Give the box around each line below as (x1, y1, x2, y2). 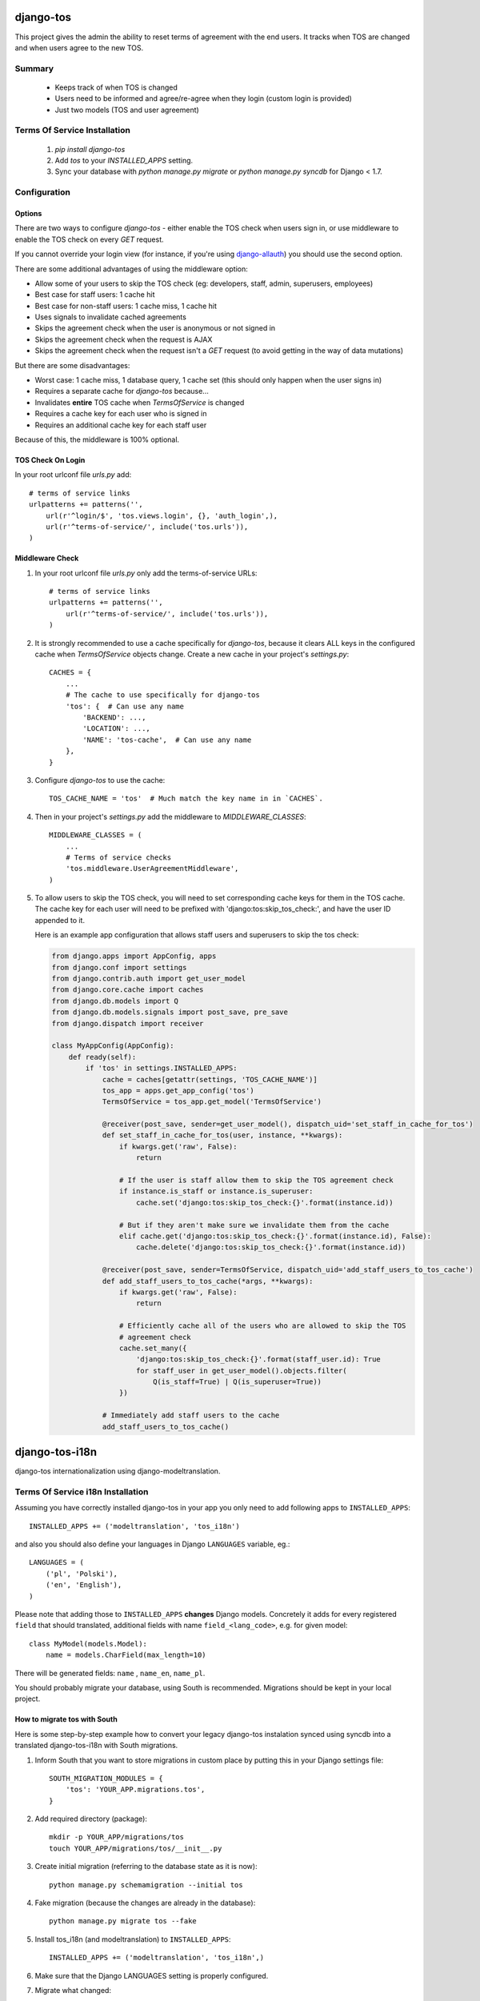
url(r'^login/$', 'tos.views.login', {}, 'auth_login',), (45, 511, 278, 520)
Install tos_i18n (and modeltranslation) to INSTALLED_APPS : (34, 1934, 231, 1944)
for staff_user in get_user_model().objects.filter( (136, 1365, 347, 1375)
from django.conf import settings (51, 963, 187, 972)
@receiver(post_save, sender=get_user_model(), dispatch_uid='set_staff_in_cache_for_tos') (102, 1120, 474, 1129)
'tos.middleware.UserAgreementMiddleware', (65, 864, 239, 873)
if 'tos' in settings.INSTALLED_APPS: (85, 1064, 238, 1073)
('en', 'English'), (45, 1581, 122, 1590)
